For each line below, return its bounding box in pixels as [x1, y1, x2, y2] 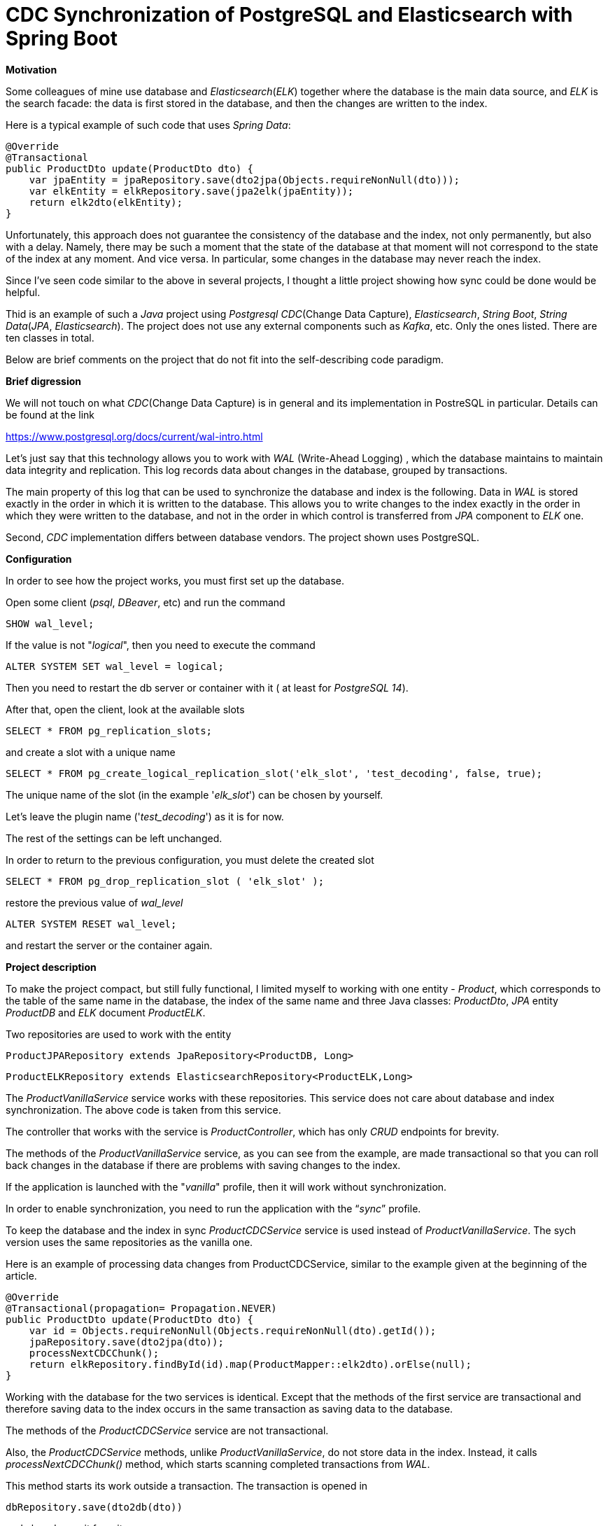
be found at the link [6, 408, 94, 421]
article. [6, 1269, 37, 1282]
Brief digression [6, 374, 81, 387]
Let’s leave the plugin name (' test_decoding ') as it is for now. [6, 810, 284, 822]
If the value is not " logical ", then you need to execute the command [6, 638, 316, 651]
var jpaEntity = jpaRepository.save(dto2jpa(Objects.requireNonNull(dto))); [29, 174, 460, 185]
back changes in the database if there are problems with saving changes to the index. [6, 1158, 401, 1171]
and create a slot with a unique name [6, 745, 176, 758]
